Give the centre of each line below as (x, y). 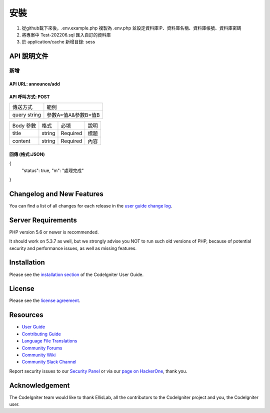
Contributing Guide (41, 334)
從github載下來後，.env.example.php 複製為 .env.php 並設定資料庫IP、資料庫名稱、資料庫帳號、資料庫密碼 (131, 28)
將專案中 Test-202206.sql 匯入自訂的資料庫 (66, 34)
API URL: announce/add (34, 84)
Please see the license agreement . (45, 300)
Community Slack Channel (49, 362)
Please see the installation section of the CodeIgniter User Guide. (76, 274)
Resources (26, 315)
